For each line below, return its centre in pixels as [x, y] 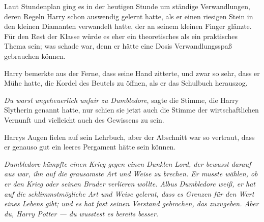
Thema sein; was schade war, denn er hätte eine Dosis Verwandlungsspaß [118, 46]
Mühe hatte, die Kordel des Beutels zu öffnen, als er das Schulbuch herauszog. [126, 83]
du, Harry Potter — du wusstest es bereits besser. [81, 213]
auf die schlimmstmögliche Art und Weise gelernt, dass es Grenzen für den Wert [129, 193]
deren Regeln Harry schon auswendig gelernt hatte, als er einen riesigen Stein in [129, 16]
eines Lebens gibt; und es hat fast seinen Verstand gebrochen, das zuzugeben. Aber [131, 203]
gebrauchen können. [35, 55]
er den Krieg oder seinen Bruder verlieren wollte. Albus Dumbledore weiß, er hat [130, 183]
